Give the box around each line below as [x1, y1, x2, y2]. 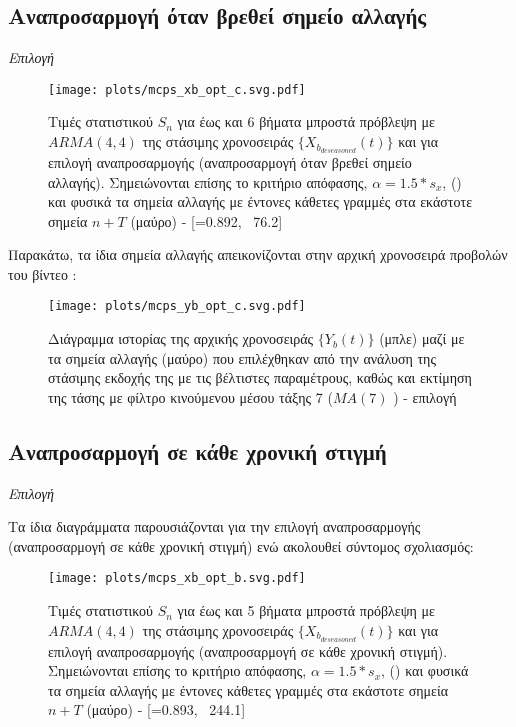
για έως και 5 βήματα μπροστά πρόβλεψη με [177, 600, 435, 621]
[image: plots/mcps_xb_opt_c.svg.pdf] [48, 82, 306, 97]
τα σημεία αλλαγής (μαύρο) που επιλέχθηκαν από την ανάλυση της [48, 347, 436, 368]
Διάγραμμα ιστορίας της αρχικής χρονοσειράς [48, 328, 314, 349]
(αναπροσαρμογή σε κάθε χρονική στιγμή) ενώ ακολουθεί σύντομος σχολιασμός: [8, 535, 474, 556]
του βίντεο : [8, 263, 77, 284]
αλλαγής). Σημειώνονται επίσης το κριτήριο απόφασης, [48, 171, 368, 192]
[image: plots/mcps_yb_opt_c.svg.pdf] [48, 299, 306, 314]
